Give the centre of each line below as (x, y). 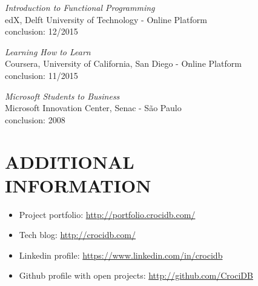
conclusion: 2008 (35, 119)
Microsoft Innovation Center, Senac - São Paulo (93, 108)
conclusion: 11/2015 (41, 75)
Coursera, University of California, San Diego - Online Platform (123, 63)
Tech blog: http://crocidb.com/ (77, 235)
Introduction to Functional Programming (80, 7)
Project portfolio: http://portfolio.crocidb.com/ (107, 214)
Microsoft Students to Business (62, 96)
